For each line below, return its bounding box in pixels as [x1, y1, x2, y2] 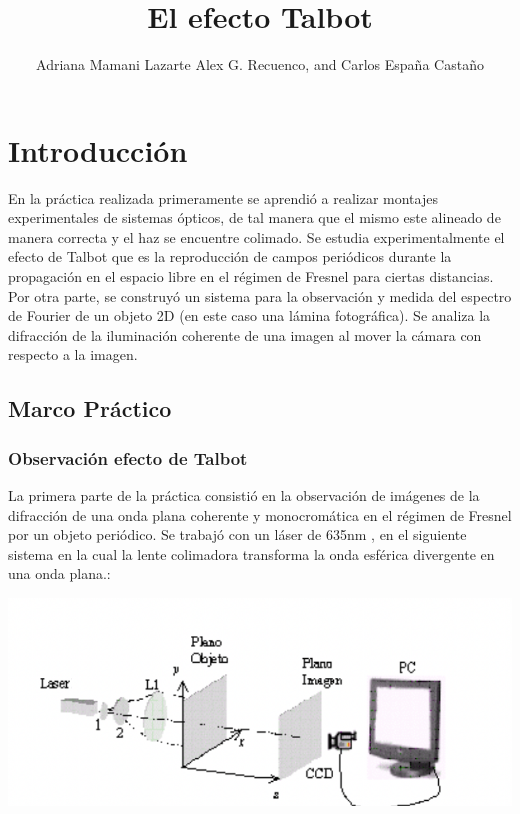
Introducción [8, 129, 188, 170]
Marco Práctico [8, 393, 172, 424]
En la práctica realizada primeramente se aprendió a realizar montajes [8, 187, 438, 208]
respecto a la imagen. [8, 344, 138, 365]
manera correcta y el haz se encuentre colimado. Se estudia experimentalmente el [8, 226, 505, 247]
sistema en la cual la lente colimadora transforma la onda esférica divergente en [8, 543, 495, 564]
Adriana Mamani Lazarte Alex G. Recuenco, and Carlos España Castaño [36, 54, 484, 75]
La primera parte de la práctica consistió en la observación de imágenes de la [8, 485, 480, 505]
